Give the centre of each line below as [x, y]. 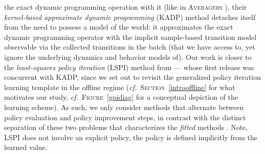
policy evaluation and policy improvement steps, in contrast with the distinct [125, 117]
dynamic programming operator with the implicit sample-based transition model [130, 37]
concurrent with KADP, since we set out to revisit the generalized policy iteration [132, 77]
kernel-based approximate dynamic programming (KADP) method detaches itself [130, 17]
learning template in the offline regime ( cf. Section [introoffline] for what [120, 87]
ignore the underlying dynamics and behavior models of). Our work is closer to [128, 57]
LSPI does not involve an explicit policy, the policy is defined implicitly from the [131, 137]
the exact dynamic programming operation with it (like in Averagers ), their [126, 7]
